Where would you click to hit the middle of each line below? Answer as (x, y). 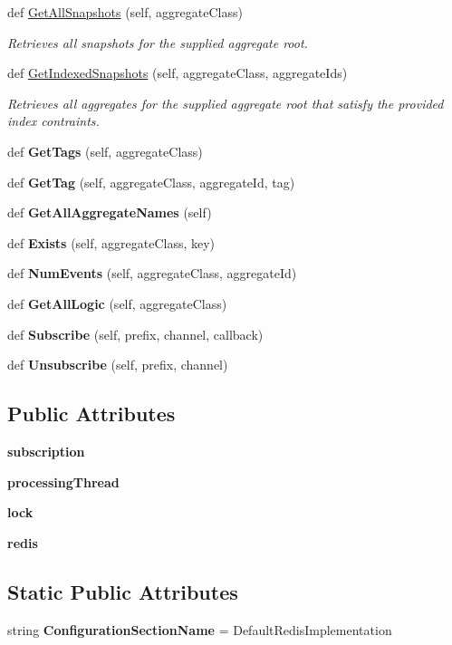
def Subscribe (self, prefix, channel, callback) (135, 334)
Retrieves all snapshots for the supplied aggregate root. (158, 42)
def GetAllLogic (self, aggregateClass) (117, 303)
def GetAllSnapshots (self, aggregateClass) (125, 12)
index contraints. (53, 121)
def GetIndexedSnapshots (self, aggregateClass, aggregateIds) (178, 73)
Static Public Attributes (123, 591)
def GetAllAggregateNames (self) (110, 212)
